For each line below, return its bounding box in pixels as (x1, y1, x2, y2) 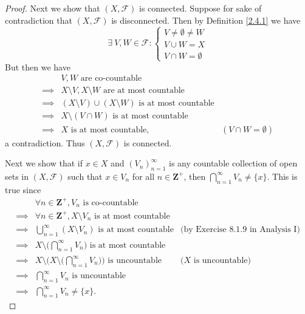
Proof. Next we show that (5, 2, 100, 14)
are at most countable (103, 86, 185, 95)
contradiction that (5, 13, 72, 26)
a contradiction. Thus (5, 136, 85, 149)
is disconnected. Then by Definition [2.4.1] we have (111, 13, 301, 26)
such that (67, 169, 103, 182)
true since (5, 183, 41, 196)
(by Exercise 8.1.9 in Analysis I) (180, 225, 300, 234)
